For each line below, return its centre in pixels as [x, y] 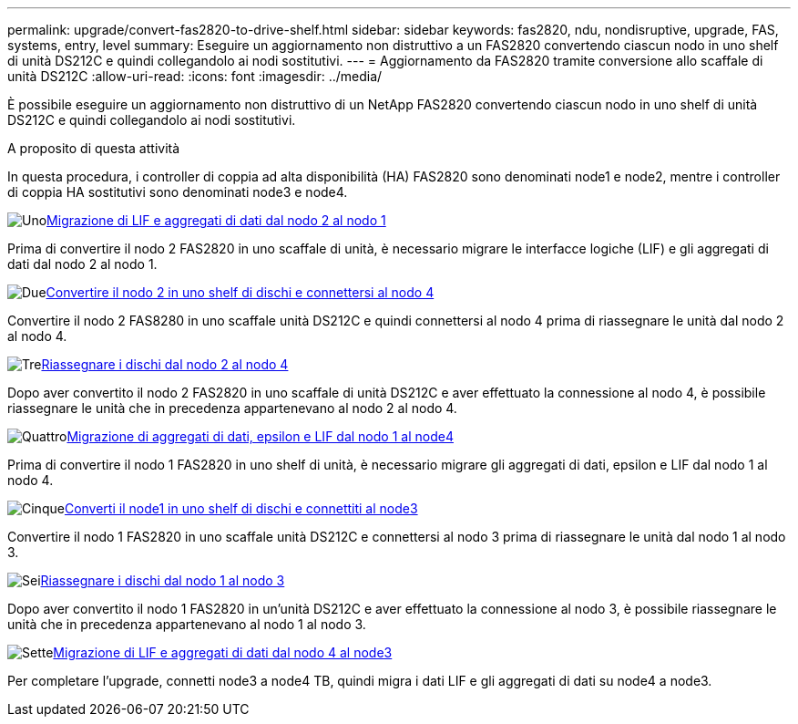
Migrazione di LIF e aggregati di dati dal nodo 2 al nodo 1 [216, 220]
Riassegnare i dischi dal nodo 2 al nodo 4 [165, 364]
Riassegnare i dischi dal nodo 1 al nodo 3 [163, 580]
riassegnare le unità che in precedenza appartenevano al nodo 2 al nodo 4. [232, 408]
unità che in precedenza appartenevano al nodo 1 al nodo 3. [187, 624]
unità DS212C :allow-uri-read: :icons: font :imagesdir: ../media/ [195, 76]
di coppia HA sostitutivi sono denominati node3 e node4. [178, 192]
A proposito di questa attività [94, 148]
